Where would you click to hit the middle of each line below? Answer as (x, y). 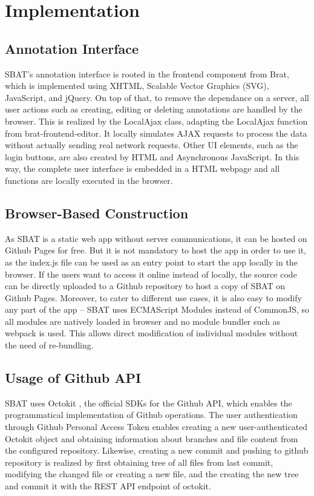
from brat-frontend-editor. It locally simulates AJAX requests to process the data (156, 133)
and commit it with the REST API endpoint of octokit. (108, 486)
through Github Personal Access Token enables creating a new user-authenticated (156, 427)
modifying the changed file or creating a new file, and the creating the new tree (152, 474)
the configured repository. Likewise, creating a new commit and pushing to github (157, 450)
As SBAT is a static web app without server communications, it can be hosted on (156, 238)
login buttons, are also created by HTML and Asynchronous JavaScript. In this (152, 156)
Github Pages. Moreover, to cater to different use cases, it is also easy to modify (153, 297)
